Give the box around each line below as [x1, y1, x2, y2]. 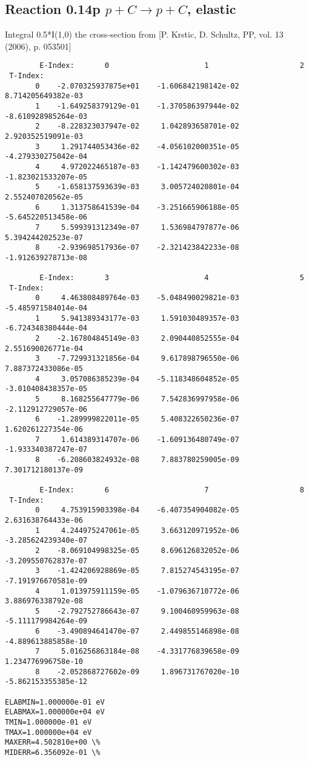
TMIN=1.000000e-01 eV [5, 718, 92, 727]
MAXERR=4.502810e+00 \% [5, 738, 101, 747]
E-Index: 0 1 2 [39, 61, 304, 70]
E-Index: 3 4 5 [39, 273, 304, 283]
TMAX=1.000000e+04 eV [5, 728, 92, 737]
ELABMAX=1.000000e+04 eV [5, 708, 105, 717]
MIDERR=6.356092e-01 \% [5, 748, 101, 757]
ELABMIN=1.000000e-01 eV [5, 697, 105, 706]
